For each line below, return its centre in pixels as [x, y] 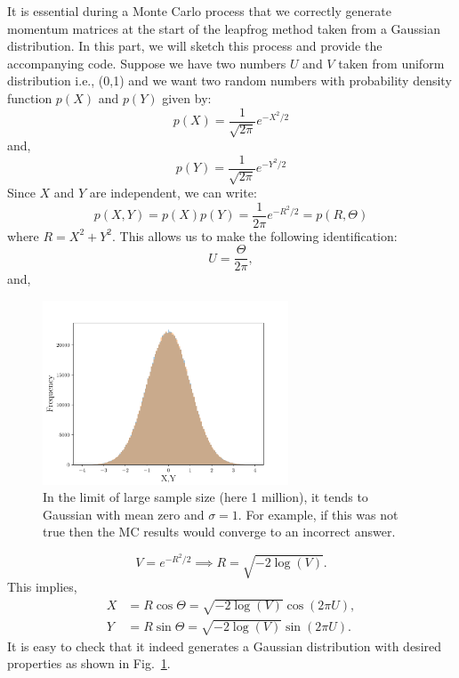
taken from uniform [391, 63]
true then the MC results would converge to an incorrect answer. [219, 532]
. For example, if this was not [318, 514]
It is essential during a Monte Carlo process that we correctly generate [199, 11]
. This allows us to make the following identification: [255, 235]
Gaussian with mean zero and [124, 514]
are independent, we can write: [173, 193]
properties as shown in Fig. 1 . [89, 663]
